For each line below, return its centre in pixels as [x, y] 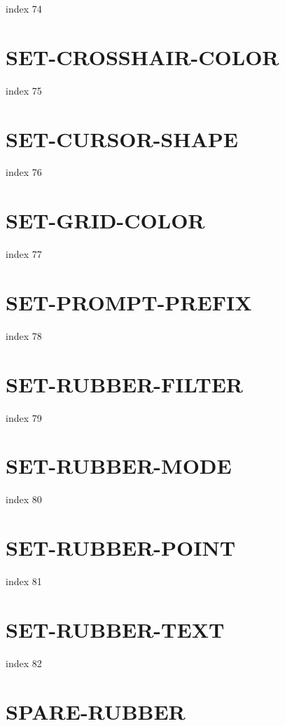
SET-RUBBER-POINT [121, 548]
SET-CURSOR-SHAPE [122, 138]
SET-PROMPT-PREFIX [129, 302]
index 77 [24, 254]
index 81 [24, 581]
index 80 [24, 499]
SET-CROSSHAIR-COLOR [142, 56]
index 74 [24, 8]
